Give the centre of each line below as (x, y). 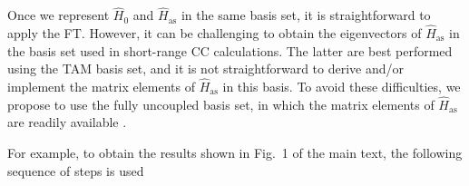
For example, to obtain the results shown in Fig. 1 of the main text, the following (235, 153)
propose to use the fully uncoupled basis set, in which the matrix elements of (221, 104)
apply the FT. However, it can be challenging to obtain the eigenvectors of (215, 33)
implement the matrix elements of (101, 87)
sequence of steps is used (76, 170)
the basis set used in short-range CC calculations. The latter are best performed (230, 50)
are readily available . (67, 122)
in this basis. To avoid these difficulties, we (342, 87)
